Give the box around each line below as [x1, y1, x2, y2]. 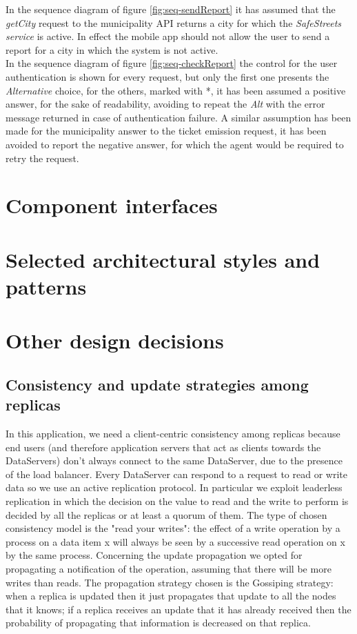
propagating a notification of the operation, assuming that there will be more [6, 561, 331, 575]
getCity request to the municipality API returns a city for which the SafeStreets [6, 15, 342, 30]
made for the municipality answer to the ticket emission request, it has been [6, 123, 327, 138]
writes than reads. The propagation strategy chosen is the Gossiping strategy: [6, 575, 334, 589]
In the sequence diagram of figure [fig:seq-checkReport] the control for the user [6, 56, 338, 70]
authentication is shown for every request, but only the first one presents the [6, 69, 329, 83]
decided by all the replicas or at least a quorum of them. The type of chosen [6, 507, 327, 522]
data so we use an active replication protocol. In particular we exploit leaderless [6, 480, 343, 495]
